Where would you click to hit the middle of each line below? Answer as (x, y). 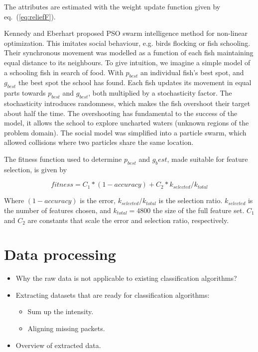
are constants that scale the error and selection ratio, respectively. (128, 220)
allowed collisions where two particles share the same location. (99, 142)
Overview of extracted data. (58, 345)
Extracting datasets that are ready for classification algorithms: (113, 294)
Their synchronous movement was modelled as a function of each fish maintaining (129, 53)
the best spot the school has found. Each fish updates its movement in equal (135, 82)
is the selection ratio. (191, 200)
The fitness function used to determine (63, 159)
